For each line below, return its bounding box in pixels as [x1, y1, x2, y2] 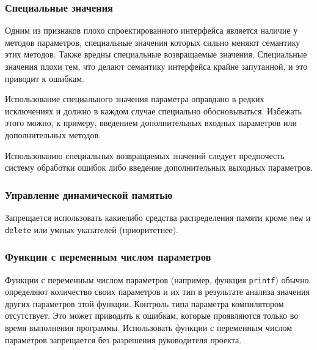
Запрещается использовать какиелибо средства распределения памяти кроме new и [5, 210, 311, 223]
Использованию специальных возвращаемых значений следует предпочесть [5, 149, 285, 162]
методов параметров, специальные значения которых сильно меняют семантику [5, 35, 301, 48]
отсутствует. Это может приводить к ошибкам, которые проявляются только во [5, 309, 299, 322]
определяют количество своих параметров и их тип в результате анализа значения [5, 285, 310, 298]
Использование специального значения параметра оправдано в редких [5, 92, 264, 105]
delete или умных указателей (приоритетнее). [5, 223, 178, 236]
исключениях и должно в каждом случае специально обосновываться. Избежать [5, 104, 302, 117]
